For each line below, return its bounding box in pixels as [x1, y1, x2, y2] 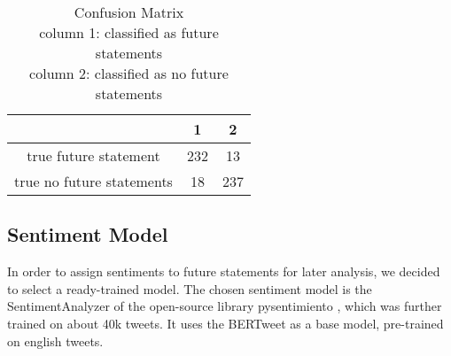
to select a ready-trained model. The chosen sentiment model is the [7, 279, 372, 298]
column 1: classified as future [39, 22, 219, 43]
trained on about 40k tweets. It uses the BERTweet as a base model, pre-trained [7, 313, 444, 332]
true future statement [27, 145, 160, 166]
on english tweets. [7, 331, 104, 350]
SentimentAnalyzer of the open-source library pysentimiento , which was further [7, 297, 442, 315]
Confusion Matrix [74, 2, 184, 22]
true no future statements [14, 171, 173, 191]
